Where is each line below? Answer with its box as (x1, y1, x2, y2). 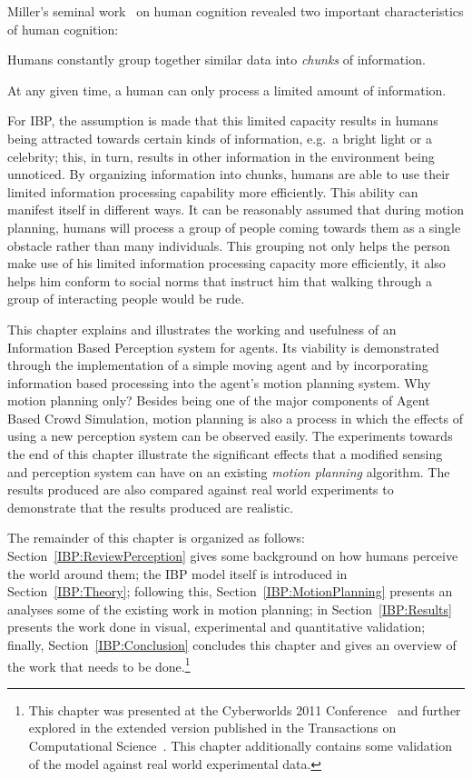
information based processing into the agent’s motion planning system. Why (7, 373, 431, 392)
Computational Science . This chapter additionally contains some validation (28, 736, 452, 755)
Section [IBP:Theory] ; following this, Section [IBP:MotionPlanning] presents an (7, 582, 453, 601)
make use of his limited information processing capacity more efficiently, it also (7, 254, 446, 273)
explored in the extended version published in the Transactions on (28, 718, 397, 737)
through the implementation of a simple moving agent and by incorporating (7, 355, 428, 375)
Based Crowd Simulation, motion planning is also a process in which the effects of (7, 408, 463, 427)
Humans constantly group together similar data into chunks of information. (7, 50, 426, 69)
